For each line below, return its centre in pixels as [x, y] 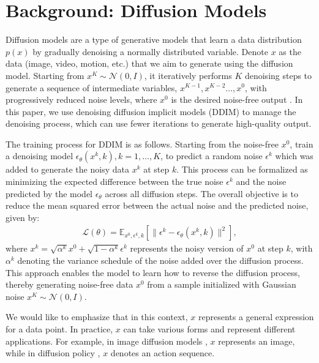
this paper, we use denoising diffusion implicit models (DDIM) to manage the [151, 111]
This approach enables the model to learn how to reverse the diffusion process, [153, 272]
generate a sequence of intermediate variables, [92, 87]
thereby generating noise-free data [69, 284]
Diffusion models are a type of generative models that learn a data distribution [154, 39]
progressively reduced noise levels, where [81, 99]
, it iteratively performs [188, 75]
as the [290, 51]
